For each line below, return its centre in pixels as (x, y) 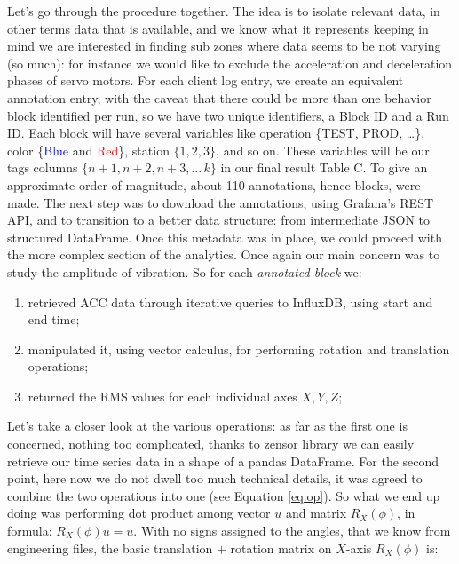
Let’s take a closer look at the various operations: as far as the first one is (207, 426)
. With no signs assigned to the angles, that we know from (292, 531)
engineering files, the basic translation (110, 548)
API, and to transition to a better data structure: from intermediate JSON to (219, 220)
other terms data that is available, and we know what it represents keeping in (218, 28)
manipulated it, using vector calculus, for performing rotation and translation (239, 349)
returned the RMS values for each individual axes (162, 396)
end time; (54, 319)
